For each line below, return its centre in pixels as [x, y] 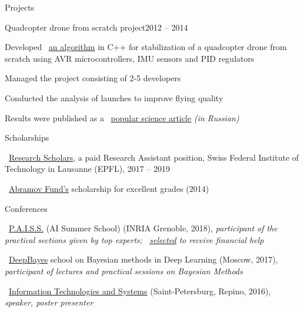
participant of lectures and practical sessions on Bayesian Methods [124, 270]
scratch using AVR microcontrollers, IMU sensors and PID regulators [130, 58]
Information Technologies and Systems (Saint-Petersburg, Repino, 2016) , [140, 291]
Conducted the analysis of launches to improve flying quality [114, 97]
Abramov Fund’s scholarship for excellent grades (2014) [109, 188]
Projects [20, 7]
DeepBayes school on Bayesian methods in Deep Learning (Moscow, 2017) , [143, 259]
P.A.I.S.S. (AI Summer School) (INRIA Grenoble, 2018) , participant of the [143, 228]
